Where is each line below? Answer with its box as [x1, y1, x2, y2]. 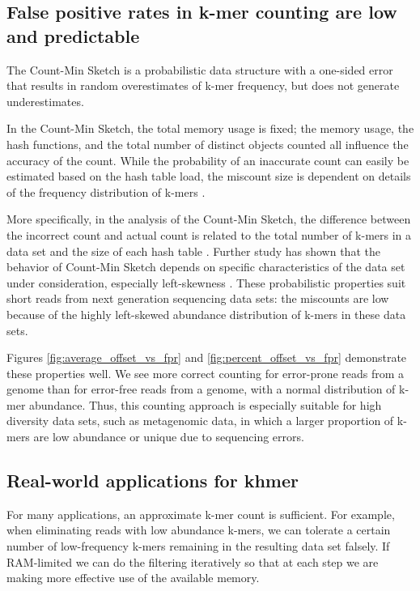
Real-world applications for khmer [6, 468, 299, 493]
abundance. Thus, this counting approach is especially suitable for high [29, 396, 382, 413]
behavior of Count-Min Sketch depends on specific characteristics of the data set [6, 258, 405, 275]
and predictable [6, 23, 140, 48]
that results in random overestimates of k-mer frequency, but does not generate [6, 77, 400, 94]
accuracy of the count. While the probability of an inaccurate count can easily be [6, 151, 409, 168]
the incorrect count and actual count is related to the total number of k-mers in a [6, 226, 412, 243]
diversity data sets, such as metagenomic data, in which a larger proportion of [6, 412, 394, 429]
